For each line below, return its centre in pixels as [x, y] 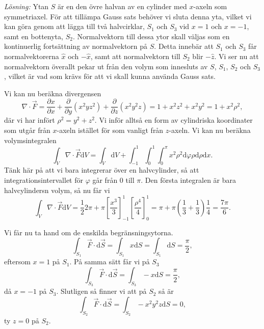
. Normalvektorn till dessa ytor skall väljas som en [151, 36]
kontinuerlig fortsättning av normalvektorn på [76, 46]
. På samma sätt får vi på [110, 262]
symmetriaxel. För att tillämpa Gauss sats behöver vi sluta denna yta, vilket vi [128, 16]
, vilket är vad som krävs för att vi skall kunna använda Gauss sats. [110, 76]
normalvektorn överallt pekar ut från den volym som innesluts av [106, 66]
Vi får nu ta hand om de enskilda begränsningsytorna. [89, 232]
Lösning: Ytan [27, 6]
